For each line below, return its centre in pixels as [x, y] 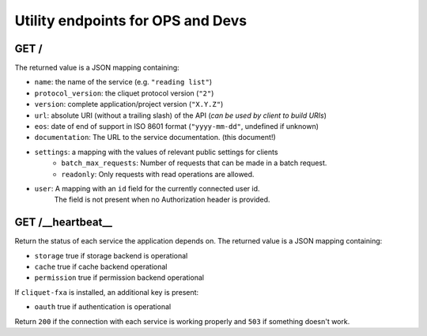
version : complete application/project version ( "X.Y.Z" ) [129, 104]
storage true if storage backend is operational [111, 255]
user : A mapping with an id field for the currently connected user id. [147, 188]
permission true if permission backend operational [119, 277]
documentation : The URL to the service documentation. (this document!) [155, 138]
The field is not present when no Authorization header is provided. [162, 200]
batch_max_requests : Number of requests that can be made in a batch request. [194, 163]
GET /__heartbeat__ [63, 223]
